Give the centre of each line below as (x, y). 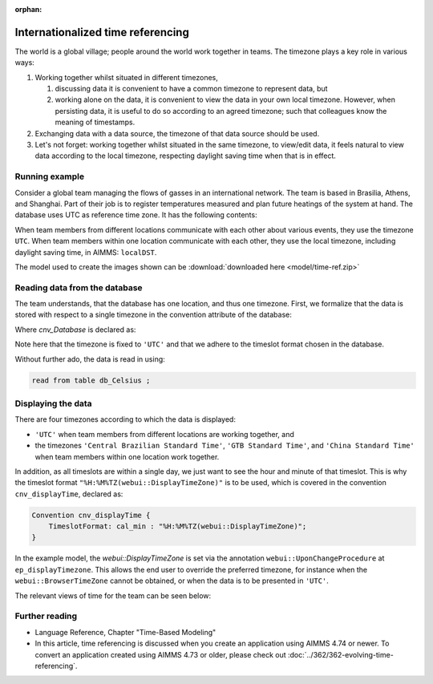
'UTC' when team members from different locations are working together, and (164, 434)
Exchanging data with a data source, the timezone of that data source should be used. (177, 133)
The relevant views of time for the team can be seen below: (113, 595)
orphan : (28, 9)
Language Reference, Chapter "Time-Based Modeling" (125, 632)
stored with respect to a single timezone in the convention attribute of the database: (154, 315)
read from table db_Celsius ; (91, 380)
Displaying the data (53, 403)
